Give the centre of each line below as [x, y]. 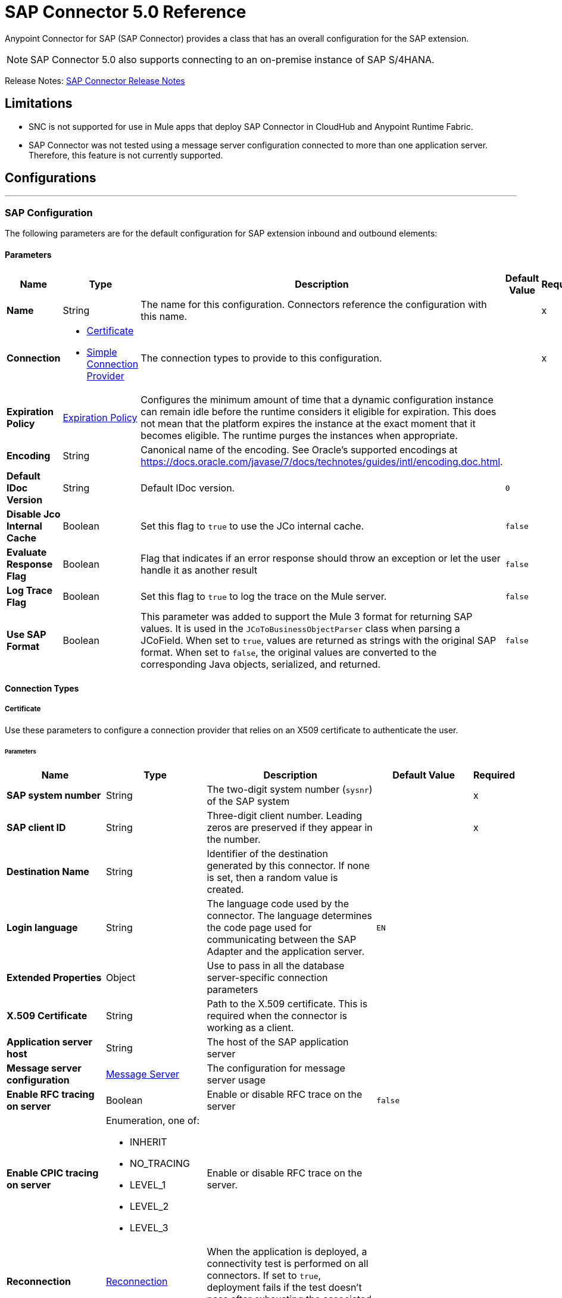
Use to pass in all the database [276, 966]
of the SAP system [248, 801]
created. [225, 890]
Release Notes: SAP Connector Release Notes [95, 80]
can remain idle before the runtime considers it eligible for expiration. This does [319, 412]
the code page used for [259, 928]
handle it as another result [199, 570]
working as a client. [250, 1028]
